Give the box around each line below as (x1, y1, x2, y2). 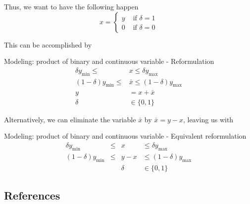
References (4, 187, 60, 203)
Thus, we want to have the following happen (4, 1, 139, 11)
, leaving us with (183, 114, 234, 124)
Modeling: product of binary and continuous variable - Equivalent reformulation (4, 131, 247, 141)
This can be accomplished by (4, 39, 92, 50)
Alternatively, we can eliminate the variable (4, 114, 136, 124)
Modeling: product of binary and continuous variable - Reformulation (4, 56, 214, 66)
